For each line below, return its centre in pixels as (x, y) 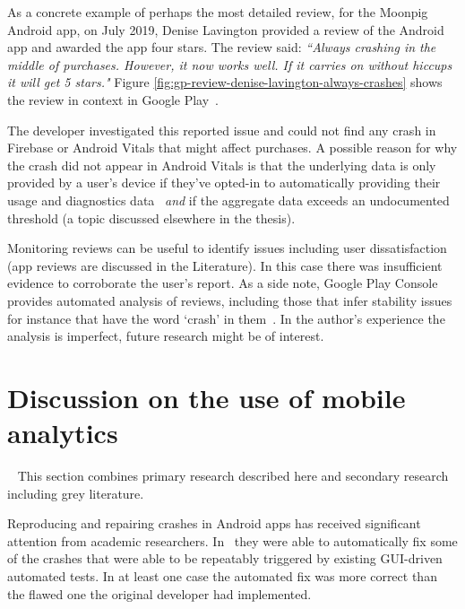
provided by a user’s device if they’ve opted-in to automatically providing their (224, 183)
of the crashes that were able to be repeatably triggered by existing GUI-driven (225, 558)
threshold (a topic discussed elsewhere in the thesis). (151, 217)
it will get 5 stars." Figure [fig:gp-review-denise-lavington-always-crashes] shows (225, 82)
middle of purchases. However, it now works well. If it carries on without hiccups (230, 64)
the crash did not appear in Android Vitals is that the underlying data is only (222, 165)
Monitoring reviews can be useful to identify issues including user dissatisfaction (227, 248)
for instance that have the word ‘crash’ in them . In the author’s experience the (226, 318)
